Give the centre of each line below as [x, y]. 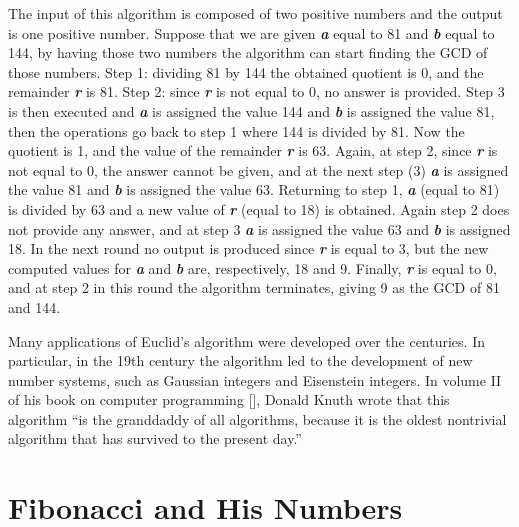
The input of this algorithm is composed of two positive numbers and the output [255, 13]
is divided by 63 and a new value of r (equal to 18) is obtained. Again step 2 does [259, 208]
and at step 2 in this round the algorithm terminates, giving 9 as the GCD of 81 [254, 287]
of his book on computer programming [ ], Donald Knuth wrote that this [229, 399]
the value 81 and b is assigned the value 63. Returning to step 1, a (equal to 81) [254, 189]
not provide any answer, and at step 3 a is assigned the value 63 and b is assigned [259, 228]
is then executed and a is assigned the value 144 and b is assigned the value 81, [251, 110]
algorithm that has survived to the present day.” [155, 438]
